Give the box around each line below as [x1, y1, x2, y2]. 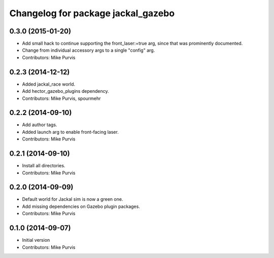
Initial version [22, 237, 50, 243]
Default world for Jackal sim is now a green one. [22, 196, 123, 202]
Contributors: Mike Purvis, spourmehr [22, 95, 101, 101]
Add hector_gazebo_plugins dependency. [22, 88, 109, 94]
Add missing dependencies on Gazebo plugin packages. [22, 203, 141, 209]
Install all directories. [22, 163, 65, 169]
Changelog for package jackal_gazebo [9, 8, 175, 19]
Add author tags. [22, 122, 57, 128]
